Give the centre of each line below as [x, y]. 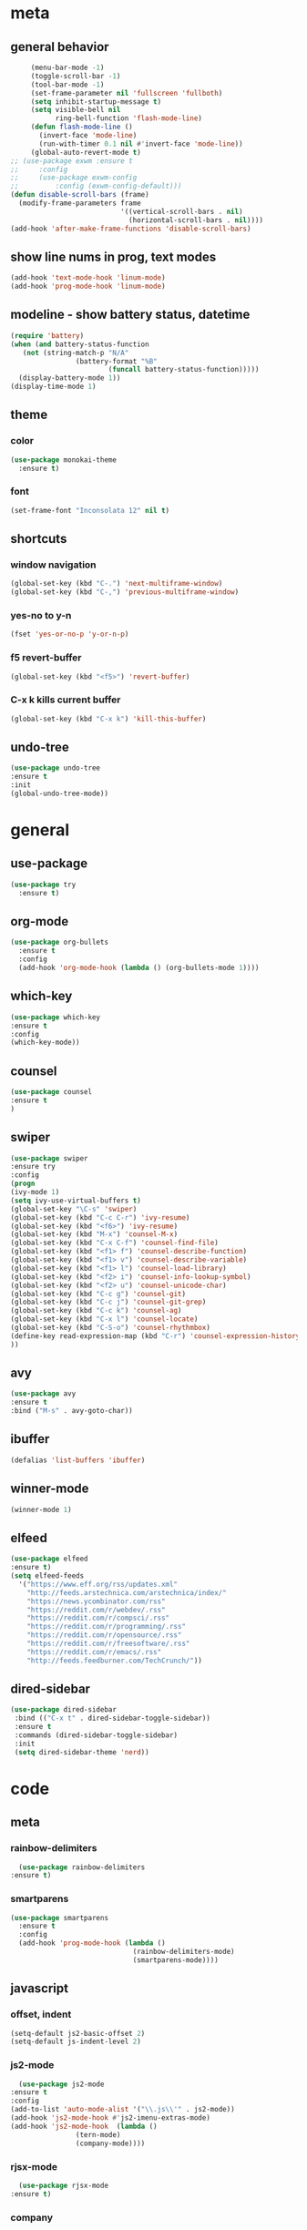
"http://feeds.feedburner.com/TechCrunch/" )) [115, 1661]
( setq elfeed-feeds [47, 1576]
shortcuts [39, 539]
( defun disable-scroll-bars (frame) [80, 195]
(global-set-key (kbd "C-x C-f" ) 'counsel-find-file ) [115, 1243]
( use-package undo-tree [56, 768]
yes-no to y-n [41, 615]
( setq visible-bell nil [76, 110]
